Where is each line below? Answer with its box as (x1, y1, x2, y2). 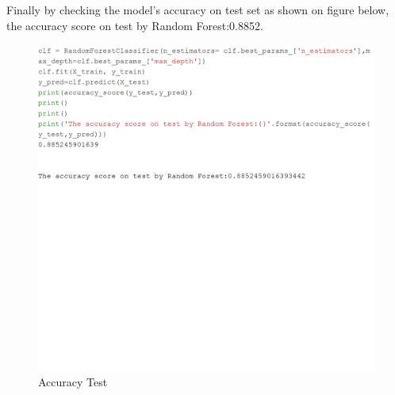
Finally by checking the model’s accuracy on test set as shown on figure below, (6, 2, 389, 17)
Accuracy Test (38, 374, 108, 390)
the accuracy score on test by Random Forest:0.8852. (6, 17, 263, 33)
